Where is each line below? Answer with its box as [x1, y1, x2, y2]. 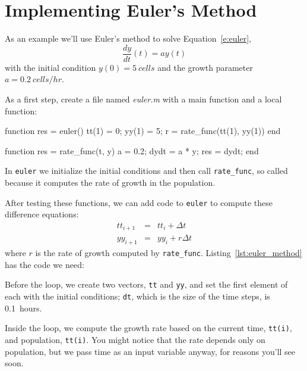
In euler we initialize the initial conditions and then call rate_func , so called [5, 164, 288, 177]
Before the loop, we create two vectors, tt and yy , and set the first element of [5, 278, 288, 291]
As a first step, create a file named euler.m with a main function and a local [5, 92, 282, 105]
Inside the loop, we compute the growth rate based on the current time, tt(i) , [5, 322, 292, 334]
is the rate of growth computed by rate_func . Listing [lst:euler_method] [35, 247, 302, 259]
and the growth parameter [157, 61, 253, 73]
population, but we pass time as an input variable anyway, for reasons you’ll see [5, 345, 296, 357]
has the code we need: [5, 258, 84, 270]
